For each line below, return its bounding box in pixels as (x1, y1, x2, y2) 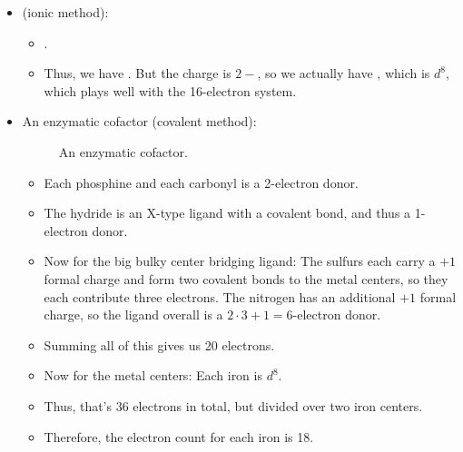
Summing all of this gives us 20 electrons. (44, 335, 275, 354)
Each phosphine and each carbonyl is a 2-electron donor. (44, 172, 359, 192)
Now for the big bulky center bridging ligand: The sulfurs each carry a (44, 251, 436, 270)
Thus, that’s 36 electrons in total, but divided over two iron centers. (44, 396, 423, 415)
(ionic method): (22, 3, 109, 21)
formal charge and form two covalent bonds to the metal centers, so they (44, 269, 448, 288)
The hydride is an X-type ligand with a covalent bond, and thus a (44, 203, 411, 222)
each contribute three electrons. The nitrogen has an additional (44, 287, 396, 306)
